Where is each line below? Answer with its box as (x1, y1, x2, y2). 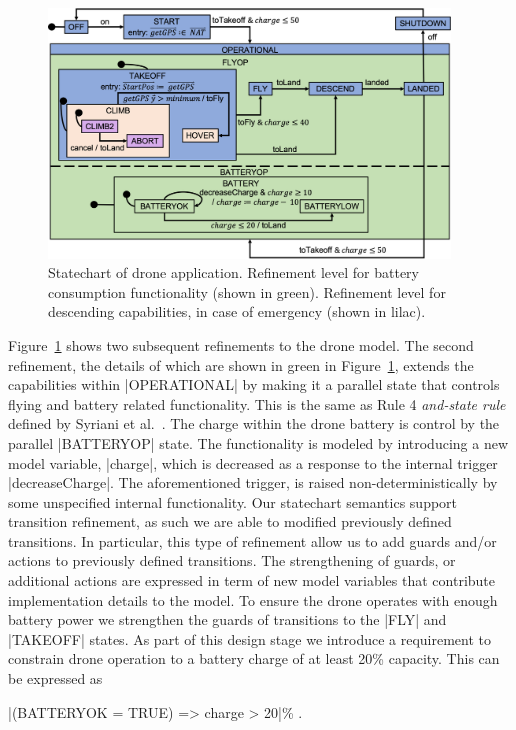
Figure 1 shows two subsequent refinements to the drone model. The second (8, 334, 474, 355)
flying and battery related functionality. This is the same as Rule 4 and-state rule (8, 393, 506, 414)
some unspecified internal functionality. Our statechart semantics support (8, 491, 458, 512)
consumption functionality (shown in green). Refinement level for (48, 281, 446, 302)
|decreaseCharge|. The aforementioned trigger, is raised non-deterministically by (8, 472, 498, 493)
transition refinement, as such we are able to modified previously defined (8, 511, 452, 532)
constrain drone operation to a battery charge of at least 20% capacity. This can (8, 648, 500, 669)
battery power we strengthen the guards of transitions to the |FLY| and (8, 609, 447, 630)
